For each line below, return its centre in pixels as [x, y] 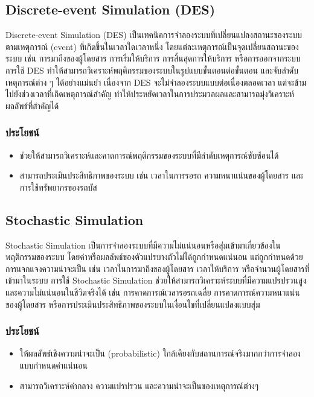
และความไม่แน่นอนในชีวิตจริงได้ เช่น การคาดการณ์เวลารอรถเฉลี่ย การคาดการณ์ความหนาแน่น [153, 292]
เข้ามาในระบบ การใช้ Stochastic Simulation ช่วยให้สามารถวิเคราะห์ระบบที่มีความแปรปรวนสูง [156, 280]
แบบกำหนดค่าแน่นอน [53, 365]
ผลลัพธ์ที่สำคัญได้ [32, 105]
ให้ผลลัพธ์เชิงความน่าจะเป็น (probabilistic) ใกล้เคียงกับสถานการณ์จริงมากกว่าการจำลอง [160, 353]
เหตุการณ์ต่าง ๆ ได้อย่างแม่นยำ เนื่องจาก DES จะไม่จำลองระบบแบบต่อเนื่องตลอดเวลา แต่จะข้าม [156, 82]
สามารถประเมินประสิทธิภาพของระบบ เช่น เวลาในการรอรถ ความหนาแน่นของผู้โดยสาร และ [162, 175]
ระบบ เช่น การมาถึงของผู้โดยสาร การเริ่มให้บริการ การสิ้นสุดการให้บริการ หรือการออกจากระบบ [153, 58]
